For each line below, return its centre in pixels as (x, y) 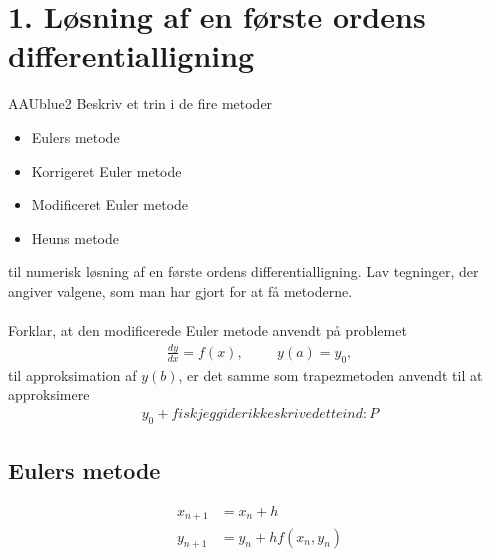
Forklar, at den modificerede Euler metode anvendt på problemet (207, 330)
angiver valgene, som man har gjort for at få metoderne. (180, 290)
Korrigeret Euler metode (106, 170)
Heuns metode (75, 237)
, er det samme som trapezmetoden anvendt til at (330, 374)
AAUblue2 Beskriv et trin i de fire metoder (140, 103)
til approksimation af (72, 374)
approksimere (49, 394)
